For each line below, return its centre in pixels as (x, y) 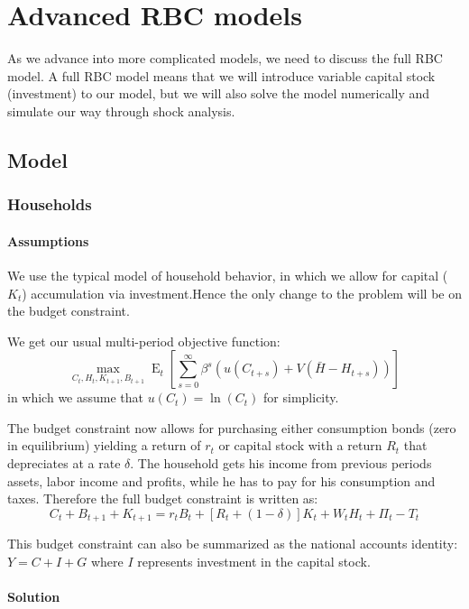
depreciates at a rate (64, 463)
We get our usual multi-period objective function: (144, 341)
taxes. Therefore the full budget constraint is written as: (163, 498)
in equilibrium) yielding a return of (104, 445)
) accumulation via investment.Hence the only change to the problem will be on (242, 293)
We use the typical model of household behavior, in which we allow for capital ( (228, 275)
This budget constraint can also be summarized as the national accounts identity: (233, 544)
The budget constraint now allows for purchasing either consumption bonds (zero (232, 427)
